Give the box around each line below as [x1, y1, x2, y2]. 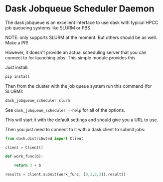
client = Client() [5, 145, 43, 150]
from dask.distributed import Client [5, 136, 84, 141]
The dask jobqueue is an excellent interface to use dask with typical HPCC [5, 19, 159, 25]
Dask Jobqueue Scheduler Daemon [5, 3, 155, 14]
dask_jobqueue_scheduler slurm [5, 98, 70, 103]
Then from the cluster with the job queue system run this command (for [5, 83, 152, 89]
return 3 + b [14, 163, 41, 168]
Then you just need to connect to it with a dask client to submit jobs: [5, 126, 146, 132]
